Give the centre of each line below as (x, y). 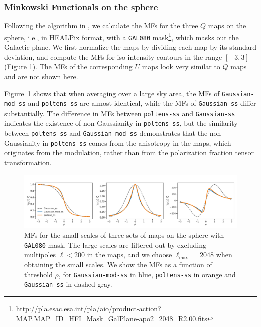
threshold (38, 274)
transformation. (28, 162)
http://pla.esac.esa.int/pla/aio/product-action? (88, 308)
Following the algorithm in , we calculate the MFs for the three (101, 25)
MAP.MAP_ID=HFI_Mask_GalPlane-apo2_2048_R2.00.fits (111, 318)
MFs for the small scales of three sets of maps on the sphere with (124, 235)
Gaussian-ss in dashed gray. (68, 284)
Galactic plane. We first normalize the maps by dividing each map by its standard (130, 47)
